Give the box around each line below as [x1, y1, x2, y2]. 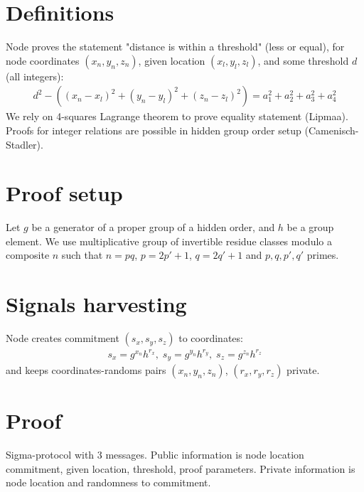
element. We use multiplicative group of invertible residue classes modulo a [6, 233, 332, 248]
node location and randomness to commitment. [6, 475, 211, 490]
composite [6, 247, 50, 262]
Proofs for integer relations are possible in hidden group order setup [6, 122, 301, 137]
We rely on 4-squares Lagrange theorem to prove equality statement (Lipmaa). [6, 109, 348, 124]
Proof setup [6, 178, 123, 208]
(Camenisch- [304, 122, 359, 137]
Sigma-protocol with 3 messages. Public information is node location [6, 447, 304, 462]
